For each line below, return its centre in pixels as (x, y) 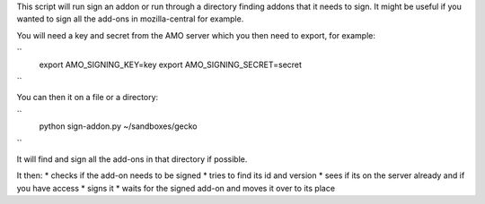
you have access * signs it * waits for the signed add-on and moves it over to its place (176, 188)
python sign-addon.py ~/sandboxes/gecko (118, 126)
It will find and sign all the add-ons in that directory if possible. (132, 159)
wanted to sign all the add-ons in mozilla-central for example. (130, 19)
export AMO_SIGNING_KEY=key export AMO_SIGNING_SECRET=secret (171, 64)
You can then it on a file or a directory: (88, 98)
